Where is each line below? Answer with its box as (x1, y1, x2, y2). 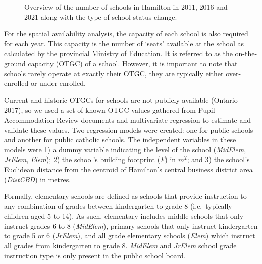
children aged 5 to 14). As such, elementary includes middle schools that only (4, 210, 244, 221)
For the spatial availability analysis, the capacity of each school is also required (4, 28, 248, 39)
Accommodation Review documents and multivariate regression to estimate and (4, 114, 251, 125)
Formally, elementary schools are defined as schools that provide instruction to (4, 191, 247, 201)
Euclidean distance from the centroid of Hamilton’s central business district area (4, 164, 253, 174)
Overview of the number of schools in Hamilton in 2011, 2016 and (24, 2, 228, 12)
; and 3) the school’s (187, 154, 250, 165)
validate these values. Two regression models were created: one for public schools (4, 124, 253, 135)
